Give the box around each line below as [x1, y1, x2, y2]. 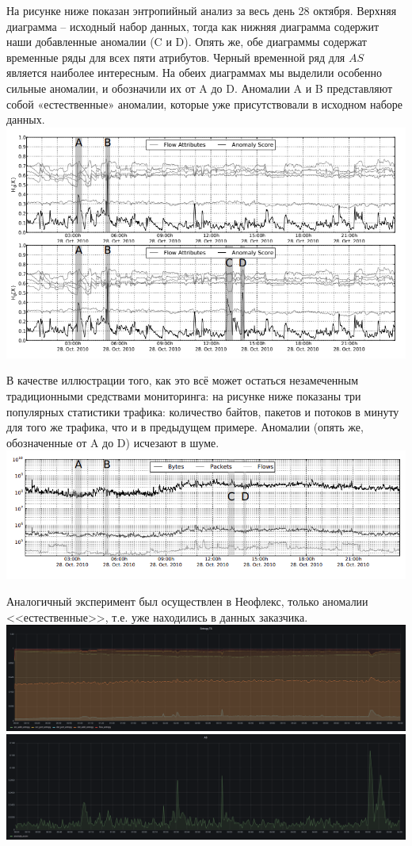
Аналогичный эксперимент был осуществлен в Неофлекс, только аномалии [6, 593, 368, 610]
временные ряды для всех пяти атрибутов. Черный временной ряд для [6, 48, 345, 65]
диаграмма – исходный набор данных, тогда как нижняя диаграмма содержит [6, 17, 380, 34]
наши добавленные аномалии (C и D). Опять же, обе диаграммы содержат [6, 33, 367, 50]
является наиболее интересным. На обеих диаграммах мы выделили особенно [6, 64, 382, 81]
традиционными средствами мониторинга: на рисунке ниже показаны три [6, 387, 361, 404]
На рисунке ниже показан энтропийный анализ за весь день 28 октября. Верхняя [6, 2, 397, 18]
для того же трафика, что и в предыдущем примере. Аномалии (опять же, [6, 419, 364, 435]
